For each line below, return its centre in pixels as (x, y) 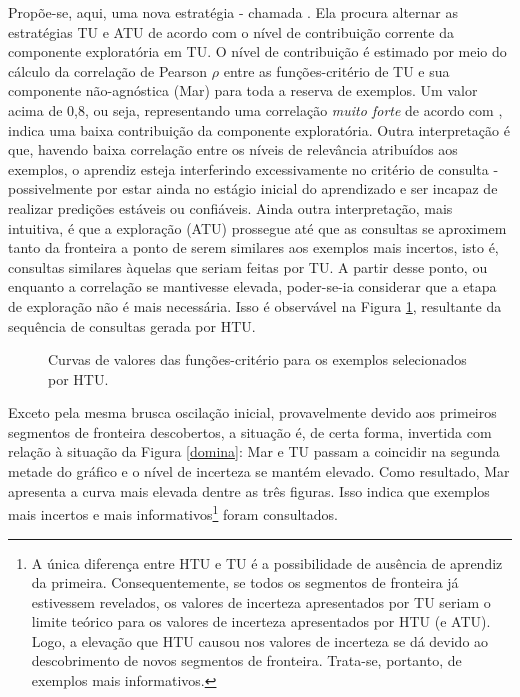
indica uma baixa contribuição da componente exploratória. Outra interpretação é (259, 129)
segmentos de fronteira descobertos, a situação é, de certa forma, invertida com (250, 431)
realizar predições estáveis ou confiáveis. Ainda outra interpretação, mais (230, 207)
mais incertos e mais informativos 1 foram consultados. (173, 512)
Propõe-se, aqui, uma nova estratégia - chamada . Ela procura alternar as (233, 12)
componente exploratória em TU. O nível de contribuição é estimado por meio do (257, 51)
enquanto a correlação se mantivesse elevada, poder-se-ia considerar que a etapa (252, 286)
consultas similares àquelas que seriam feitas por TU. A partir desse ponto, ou (248, 266)
